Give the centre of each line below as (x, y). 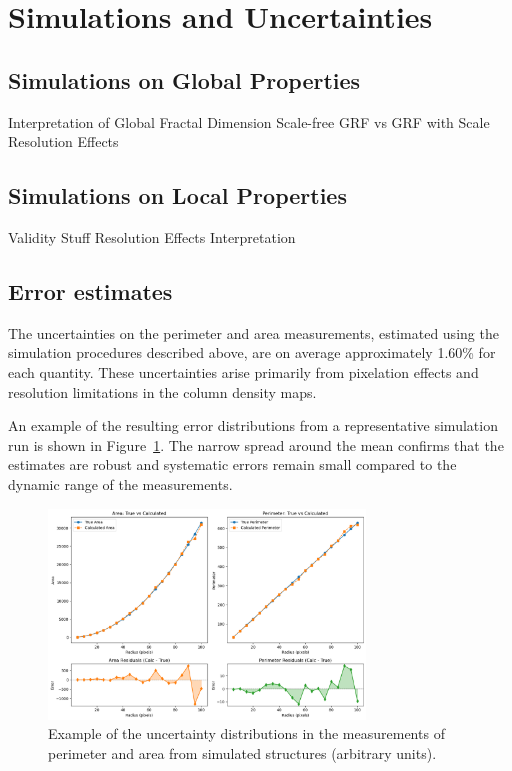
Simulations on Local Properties (177, 195)
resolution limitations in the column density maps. (162, 391)
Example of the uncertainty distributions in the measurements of (246, 733)
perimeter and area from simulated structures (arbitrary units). (242, 752)
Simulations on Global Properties (184, 79)
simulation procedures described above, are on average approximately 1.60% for (252, 352)
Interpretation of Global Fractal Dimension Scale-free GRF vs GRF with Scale (249, 121)
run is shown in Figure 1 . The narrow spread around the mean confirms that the (256, 444)
